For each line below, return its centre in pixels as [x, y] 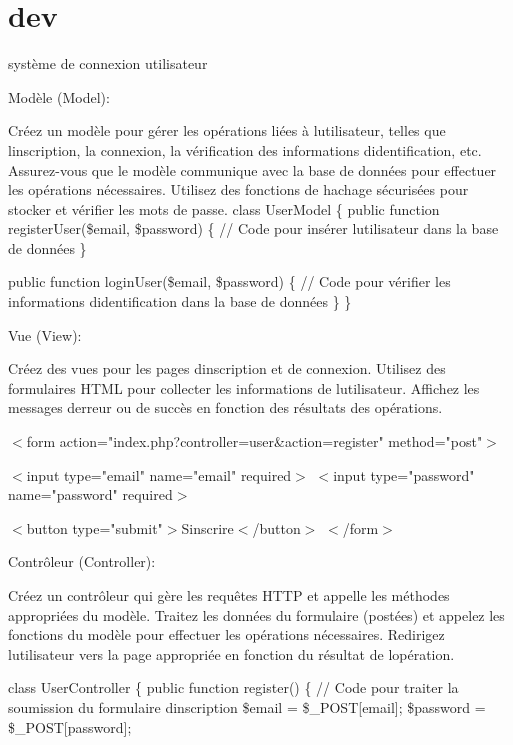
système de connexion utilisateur [108, 63]
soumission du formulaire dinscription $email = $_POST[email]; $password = [247, 706]
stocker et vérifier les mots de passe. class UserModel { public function [224, 208]
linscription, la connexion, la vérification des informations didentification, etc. [245, 149]
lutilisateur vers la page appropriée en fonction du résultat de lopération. [231, 653]
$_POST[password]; [70, 726]
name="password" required [90, 494]
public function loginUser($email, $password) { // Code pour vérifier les [229, 281]
